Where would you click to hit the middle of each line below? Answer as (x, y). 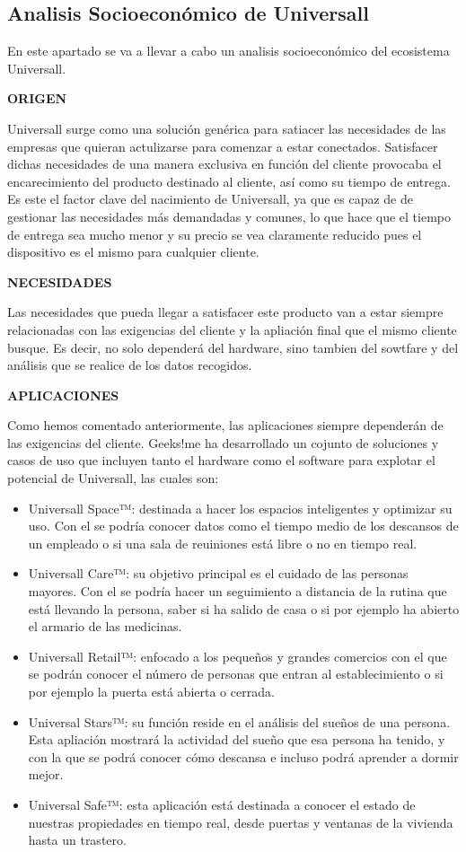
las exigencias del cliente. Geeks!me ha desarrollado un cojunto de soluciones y (223, 442)
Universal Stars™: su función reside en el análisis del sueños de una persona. (239, 721)
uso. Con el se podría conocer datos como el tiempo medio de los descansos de (243, 526)
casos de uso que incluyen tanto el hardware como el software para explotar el (221, 460)
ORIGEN (37, 98)
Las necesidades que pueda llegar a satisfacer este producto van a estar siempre (225, 312)
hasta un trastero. (77, 840)
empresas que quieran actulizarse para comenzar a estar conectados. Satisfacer (223, 146)
